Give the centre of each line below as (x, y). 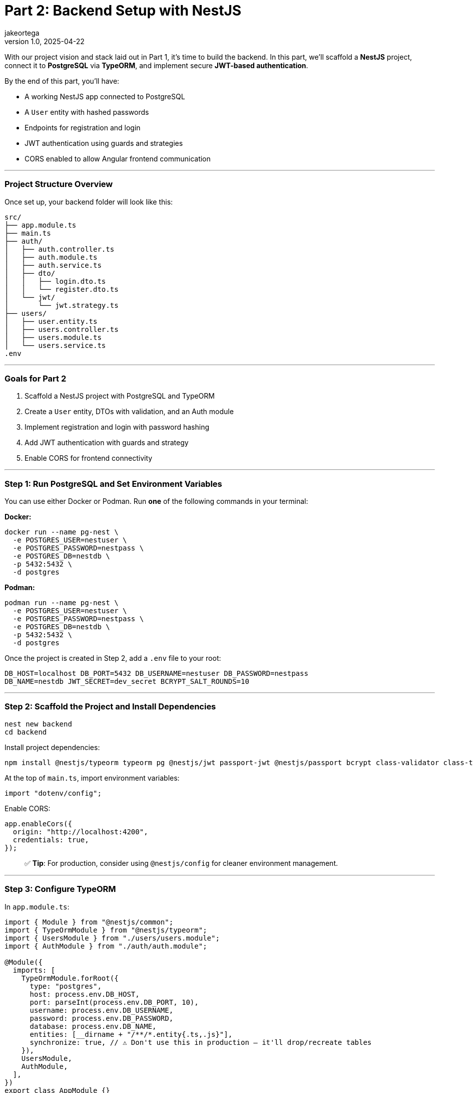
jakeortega (22, 33)
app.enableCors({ (38, 824)
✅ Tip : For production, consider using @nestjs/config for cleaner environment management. (181, 863)
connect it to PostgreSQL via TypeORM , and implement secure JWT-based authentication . (156, 65)
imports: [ (34, 970)
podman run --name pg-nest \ (62, 603)
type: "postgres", (66, 986)
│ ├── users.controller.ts (62, 329)
